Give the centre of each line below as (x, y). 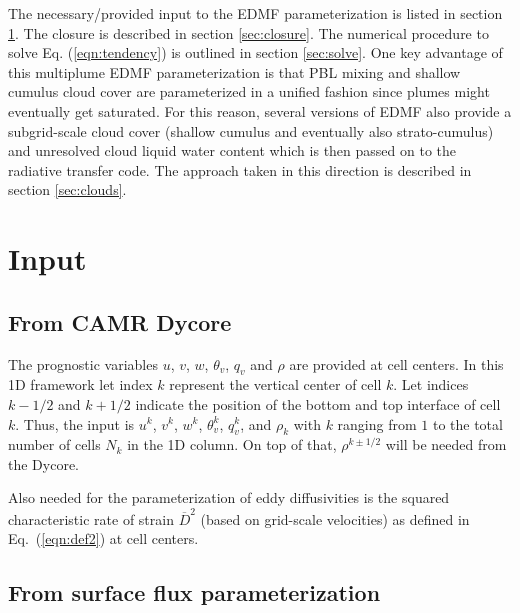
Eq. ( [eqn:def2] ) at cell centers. (103, 538)
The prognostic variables (83, 363)
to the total (467, 423)
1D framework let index (80, 384)
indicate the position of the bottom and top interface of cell (318, 403)
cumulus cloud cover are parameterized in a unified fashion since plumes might (249, 91)
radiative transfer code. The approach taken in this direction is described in (240, 169)
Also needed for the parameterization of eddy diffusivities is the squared (229, 497)
